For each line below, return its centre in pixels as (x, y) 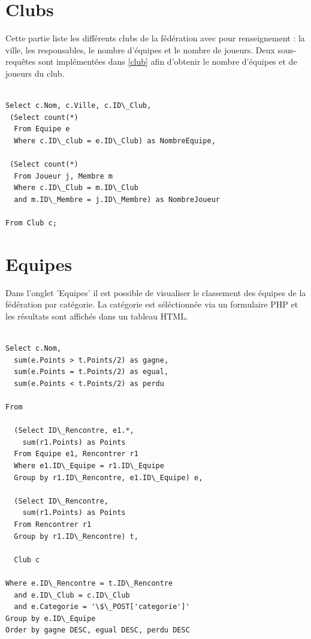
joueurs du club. (35, 73)
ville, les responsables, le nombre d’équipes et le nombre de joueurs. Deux (140, 49)
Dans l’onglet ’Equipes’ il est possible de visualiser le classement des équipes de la (156, 292)
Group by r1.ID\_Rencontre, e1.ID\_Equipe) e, (108, 477)
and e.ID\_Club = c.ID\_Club (72, 595)
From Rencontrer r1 (53, 525)
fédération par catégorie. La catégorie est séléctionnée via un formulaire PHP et (152, 304)
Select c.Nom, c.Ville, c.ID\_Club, (78, 106)
